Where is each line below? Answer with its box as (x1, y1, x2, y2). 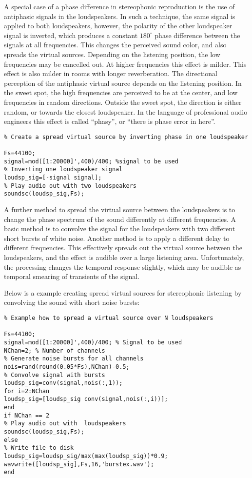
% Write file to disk (4, 444, 74, 452)
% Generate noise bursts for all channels (4, 355, 144, 362)
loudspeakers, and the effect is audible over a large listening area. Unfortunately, (4, 252, 244, 262)
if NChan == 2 (4, 412, 50, 419)
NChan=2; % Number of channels (4, 347, 105, 354)
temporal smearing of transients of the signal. (4, 271, 140, 281)
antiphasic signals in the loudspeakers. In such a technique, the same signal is (4, 11, 235, 21)
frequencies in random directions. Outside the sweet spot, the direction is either (4, 97, 242, 107)
